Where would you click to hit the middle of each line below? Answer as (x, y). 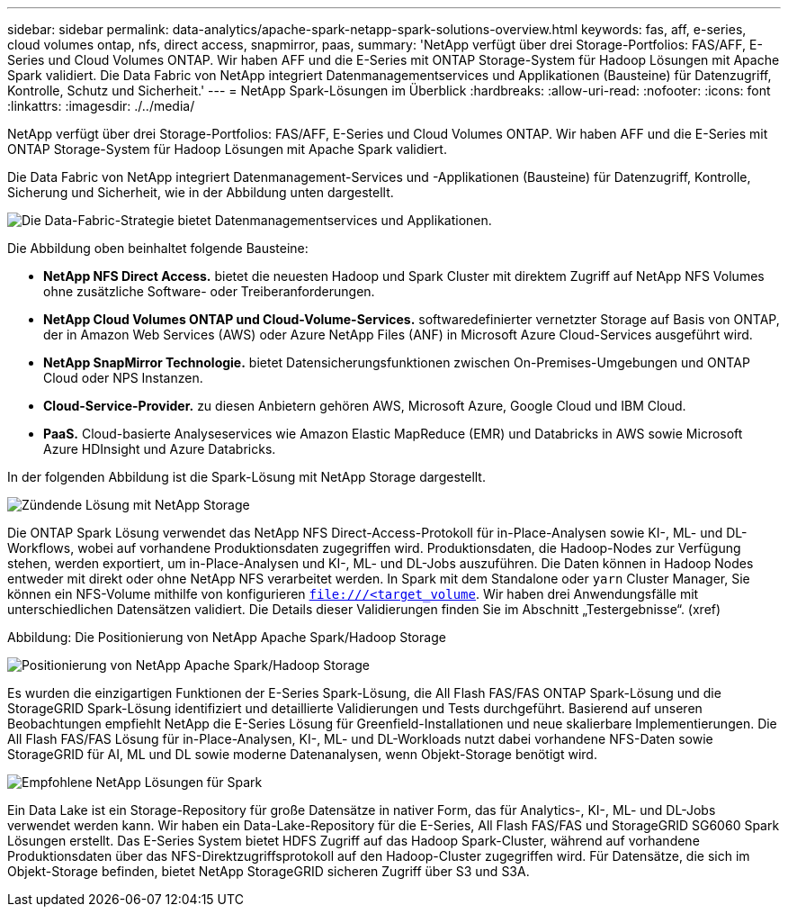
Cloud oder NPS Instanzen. (123, 378)
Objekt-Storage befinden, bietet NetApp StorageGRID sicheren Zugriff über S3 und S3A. (269, 871)
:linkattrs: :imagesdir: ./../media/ (101, 106)
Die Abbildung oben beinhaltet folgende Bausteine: (158, 248)
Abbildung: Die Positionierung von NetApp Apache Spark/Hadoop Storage (227, 637)
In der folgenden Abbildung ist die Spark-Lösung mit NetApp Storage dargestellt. (246, 477)
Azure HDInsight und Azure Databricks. (160, 449)
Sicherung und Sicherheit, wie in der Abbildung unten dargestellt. (201, 192)
